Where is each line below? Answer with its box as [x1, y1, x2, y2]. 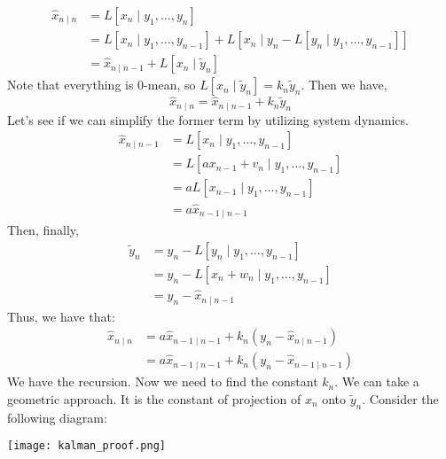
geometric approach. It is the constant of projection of [7, 389, 301, 408]
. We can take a [334, 372, 419, 391]
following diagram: [7, 408, 107, 426]
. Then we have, [301, 75, 387, 94]
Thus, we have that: [7, 307, 115, 325]
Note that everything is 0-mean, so [7, 75, 196, 94]
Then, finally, [7, 221, 79, 239]
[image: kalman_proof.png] [7, 440, 166, 453]
